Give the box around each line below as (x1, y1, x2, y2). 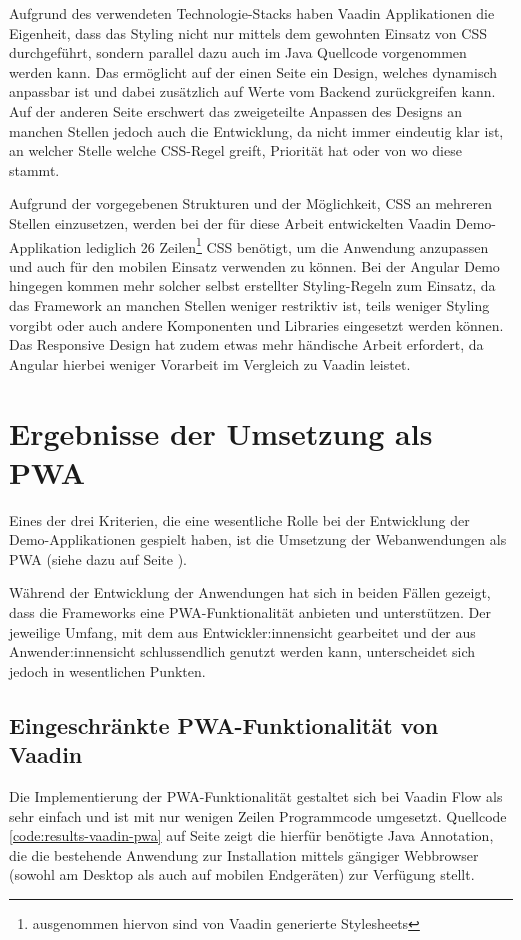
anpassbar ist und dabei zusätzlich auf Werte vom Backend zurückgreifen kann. (9, 81, 496, 102)
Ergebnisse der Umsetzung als (9, 412, 433, 453)
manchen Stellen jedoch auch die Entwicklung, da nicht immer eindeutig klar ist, (9, 120, 504, 141)
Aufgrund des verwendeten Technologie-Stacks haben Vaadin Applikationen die (9, 3, 495, 23)
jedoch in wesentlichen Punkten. (9, 660, 206, 681)
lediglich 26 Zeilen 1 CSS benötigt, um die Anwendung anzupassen (86, 233, 489, 257)
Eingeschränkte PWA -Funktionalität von (9, 709, 439, 740)
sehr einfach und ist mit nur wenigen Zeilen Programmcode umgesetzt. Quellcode (9, 805, 507, 826)
